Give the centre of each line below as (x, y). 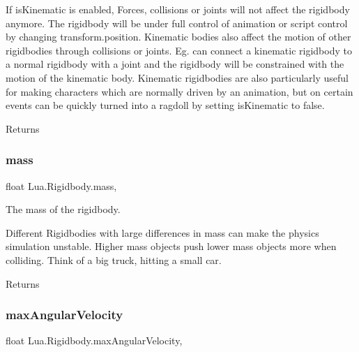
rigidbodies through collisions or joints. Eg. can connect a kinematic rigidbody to (179, 50)
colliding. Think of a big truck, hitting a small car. (114, 259)
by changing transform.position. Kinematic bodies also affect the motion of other (178, 37)
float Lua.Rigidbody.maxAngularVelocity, (94, 340)
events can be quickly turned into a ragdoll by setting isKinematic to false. (165, 105)
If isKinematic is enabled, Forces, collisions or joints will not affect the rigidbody (178, 9)
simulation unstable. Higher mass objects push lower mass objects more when (171, 246)
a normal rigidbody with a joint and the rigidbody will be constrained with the (175, 64)
